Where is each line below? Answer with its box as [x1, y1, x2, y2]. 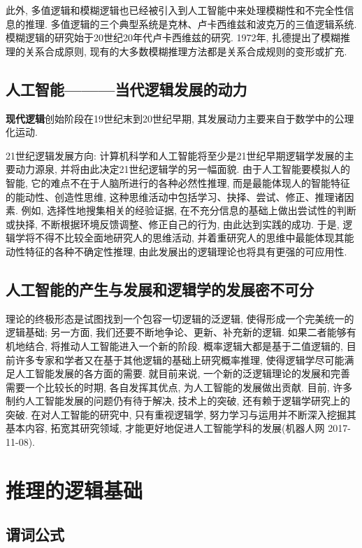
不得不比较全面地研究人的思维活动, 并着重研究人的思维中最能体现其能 [34, 230, 354, 245]
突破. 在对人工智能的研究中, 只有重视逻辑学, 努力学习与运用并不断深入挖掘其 [6, 407, 356, 421]
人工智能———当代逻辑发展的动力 [6, 78, 247, 99]
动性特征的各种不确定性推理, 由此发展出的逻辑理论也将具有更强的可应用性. [6, 244, 347, 258]
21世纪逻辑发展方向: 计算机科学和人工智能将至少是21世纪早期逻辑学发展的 [6, 148, 345, 162]
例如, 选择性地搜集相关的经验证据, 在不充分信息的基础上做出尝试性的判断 [21, 203, 356, 218]
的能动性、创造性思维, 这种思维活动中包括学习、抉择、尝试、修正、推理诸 [6, 189, 345, 204]
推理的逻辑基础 [6, 475, 143, 504]
